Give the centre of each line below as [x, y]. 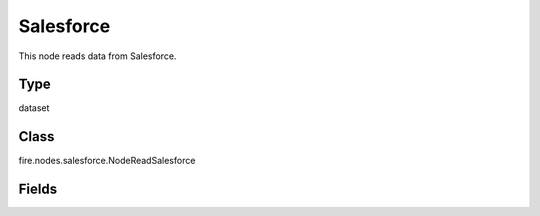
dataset [34, 108]
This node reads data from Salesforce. [97, 56]
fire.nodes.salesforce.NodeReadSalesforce [107, 161]
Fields [38, 189]
